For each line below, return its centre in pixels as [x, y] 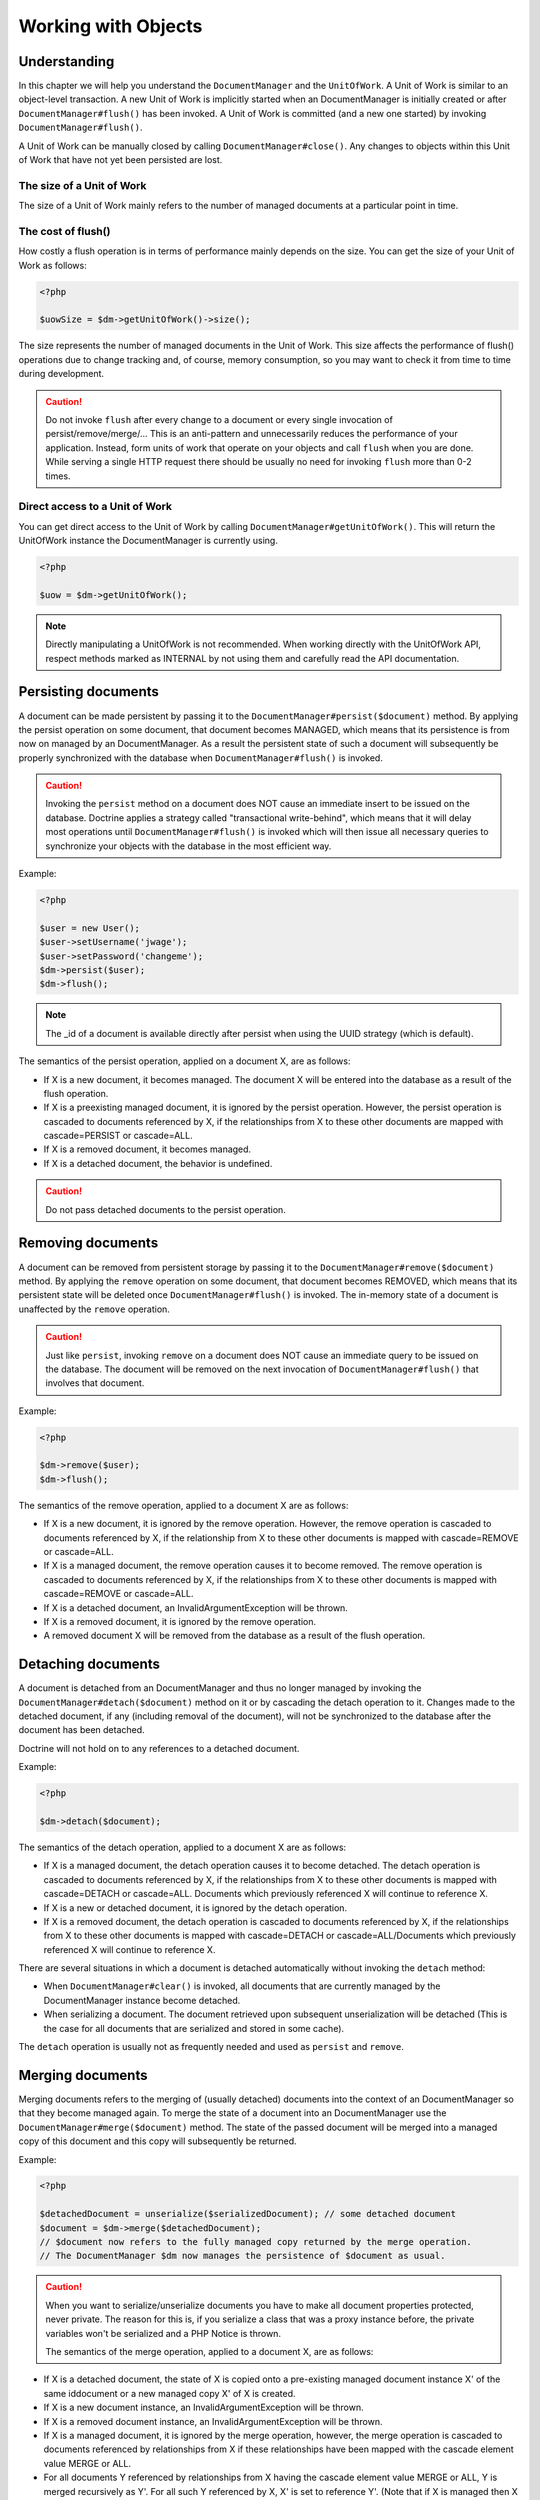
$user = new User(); [89, 928]
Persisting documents [88, 691]
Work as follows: [52, 265]
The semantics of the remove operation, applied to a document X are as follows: [183, 1505]
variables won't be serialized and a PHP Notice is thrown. [163, 2333]
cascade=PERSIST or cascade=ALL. [118, 1136]
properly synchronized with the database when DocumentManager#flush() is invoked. [201, 757]
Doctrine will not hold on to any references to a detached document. [159, 1748]
